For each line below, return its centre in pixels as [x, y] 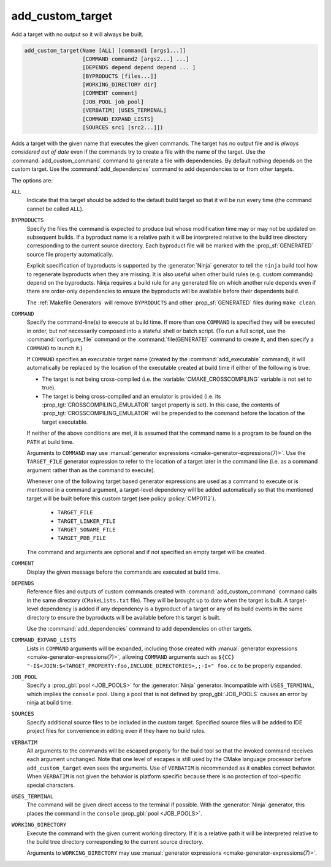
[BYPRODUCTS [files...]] [120, 76]
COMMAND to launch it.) [55, 348]
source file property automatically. [70, 254]
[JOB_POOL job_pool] [113, 102]
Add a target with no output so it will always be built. [78, 34]
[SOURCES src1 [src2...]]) [123, 128]
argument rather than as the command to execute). [91, 470]
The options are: [32, 180]
